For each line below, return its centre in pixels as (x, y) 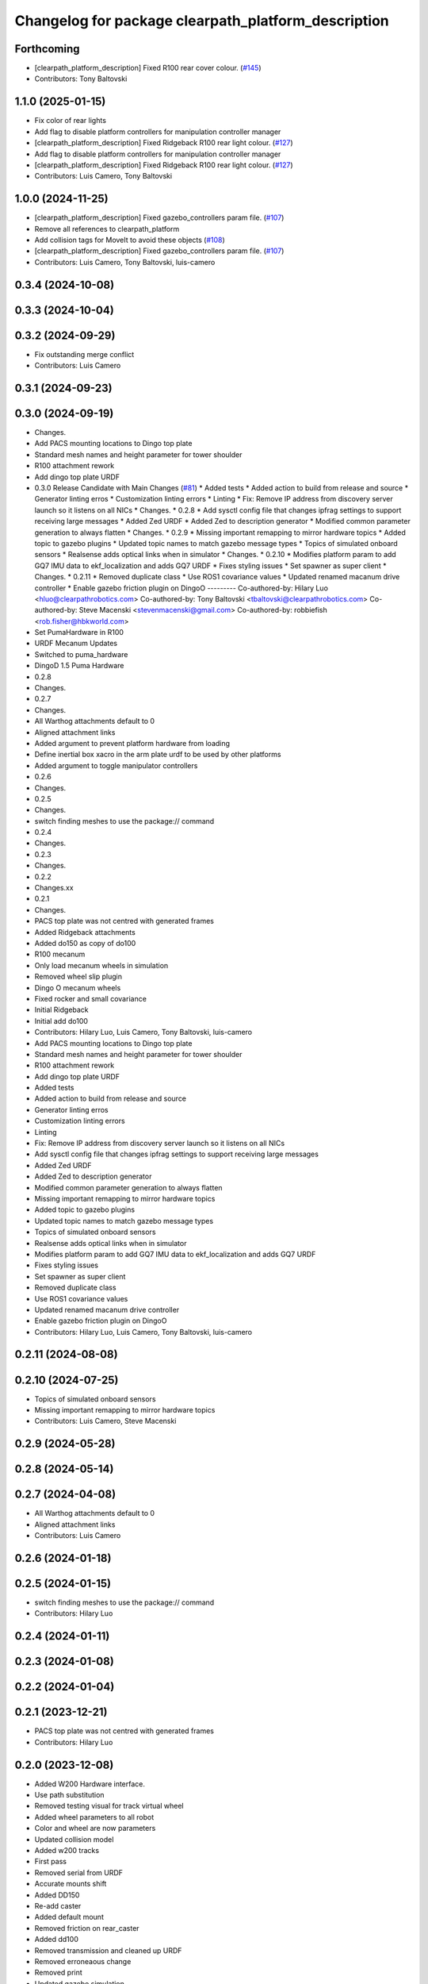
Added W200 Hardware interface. (90, 1784)
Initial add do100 (61, 1021)
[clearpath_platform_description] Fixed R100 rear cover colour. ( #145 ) (148, 68)
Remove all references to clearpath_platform (107, 229)
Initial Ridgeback (61, 1010)
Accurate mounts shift (71, 1884)
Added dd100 (56, 1940)
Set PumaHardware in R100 (79, 632)
